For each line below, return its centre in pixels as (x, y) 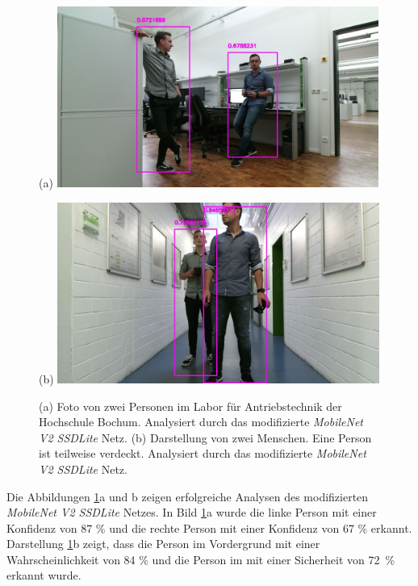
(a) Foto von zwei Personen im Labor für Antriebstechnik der (190, 406)
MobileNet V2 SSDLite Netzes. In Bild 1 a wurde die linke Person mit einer (192, 512)
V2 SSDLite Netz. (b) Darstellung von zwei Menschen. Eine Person (205, 437)
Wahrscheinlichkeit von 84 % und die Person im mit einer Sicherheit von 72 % (201, 559)
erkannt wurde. (44, 575)
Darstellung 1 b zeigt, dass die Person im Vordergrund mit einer (163, 544)
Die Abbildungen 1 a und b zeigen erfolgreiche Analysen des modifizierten (188, 496)
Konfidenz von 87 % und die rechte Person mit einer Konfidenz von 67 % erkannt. (209, 527)
